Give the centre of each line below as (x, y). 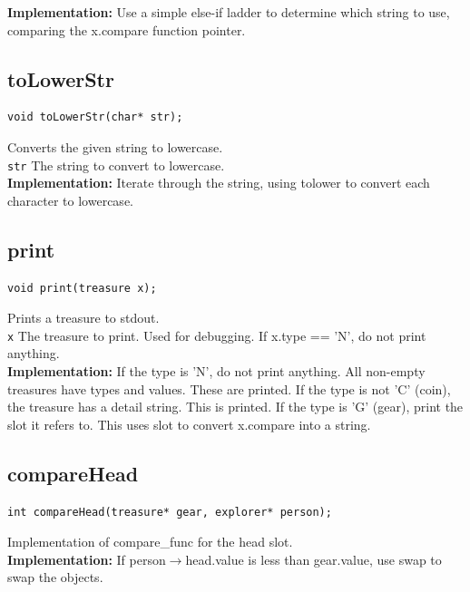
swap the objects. (55, 577)
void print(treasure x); (82, 288)
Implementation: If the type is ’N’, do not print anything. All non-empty (216, 371)
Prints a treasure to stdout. (83, 318)
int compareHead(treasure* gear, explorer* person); (170, 512)
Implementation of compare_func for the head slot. (150, 542)
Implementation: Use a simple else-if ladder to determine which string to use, (229, 12)
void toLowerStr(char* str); (95, 117)
